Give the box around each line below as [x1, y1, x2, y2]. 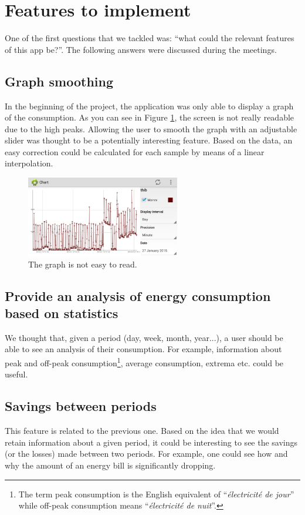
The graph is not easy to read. [28, 257, 137, 270]
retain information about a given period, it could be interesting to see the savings [5, 436, 298, 448]
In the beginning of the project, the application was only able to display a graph [5, 99, 294, 112]
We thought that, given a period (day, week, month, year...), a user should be [5, 331, 283, 343]
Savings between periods [5, 397, 157, 415]
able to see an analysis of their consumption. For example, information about [5, 343, 282, 355]
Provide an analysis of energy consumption [5, 286, 271, 305]
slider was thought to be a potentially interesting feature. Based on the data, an [5, 134, 293, 146]
